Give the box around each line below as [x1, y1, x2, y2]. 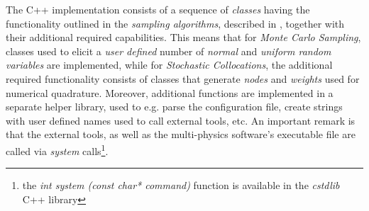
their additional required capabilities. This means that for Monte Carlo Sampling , [6, 30, 361, 45]
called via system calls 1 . [6, 141, 109, 158]
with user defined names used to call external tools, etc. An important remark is [6, 113, 356, 127]
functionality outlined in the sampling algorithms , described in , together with [6, 16, 345, 30]
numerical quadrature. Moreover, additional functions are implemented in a [6, 85, 334, 100]
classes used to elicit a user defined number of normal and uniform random [6, 43, 331, 58]
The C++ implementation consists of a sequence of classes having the [6, 2, 310, 16]
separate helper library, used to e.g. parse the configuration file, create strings [6, 99, 343, 114]
